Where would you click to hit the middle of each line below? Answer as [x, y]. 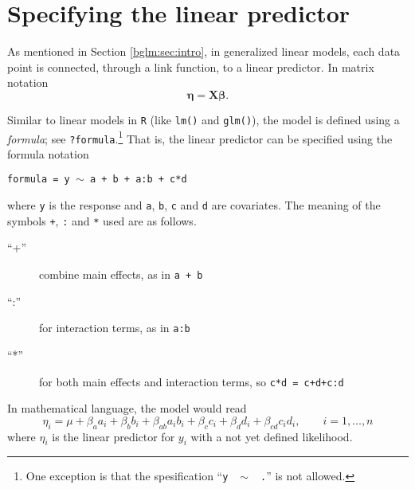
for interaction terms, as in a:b [115, 328]
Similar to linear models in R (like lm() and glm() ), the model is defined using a [204, 119]
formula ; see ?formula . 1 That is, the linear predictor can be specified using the [200, 137]
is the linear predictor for [114, 436]
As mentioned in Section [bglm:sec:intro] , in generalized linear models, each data [204, 51]
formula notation [48, 153]
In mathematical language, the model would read [127, 408]
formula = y [39, 180]
